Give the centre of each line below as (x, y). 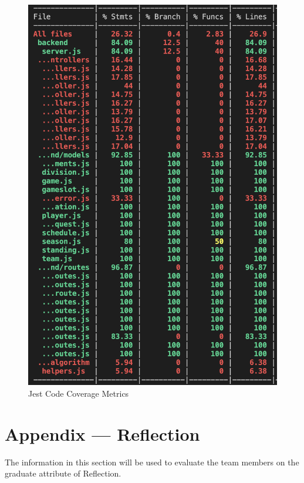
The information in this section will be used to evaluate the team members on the (152, 462)
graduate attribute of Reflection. (63, 473)
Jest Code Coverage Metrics (79, 393)
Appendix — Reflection (102, 433)
